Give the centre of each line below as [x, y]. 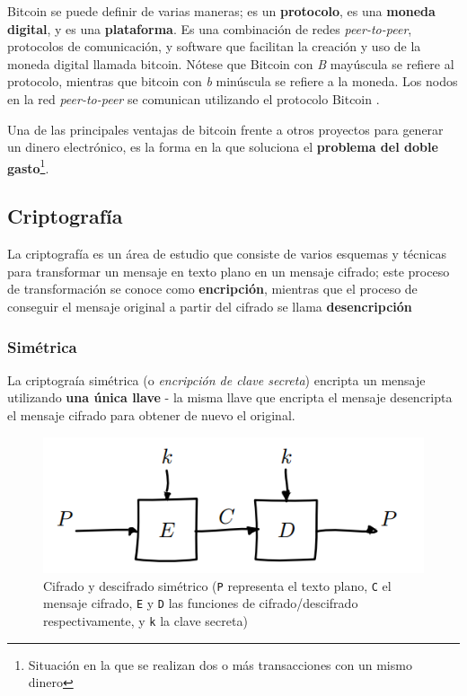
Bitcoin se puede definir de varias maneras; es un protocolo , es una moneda [221, 11]
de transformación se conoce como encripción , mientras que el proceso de [212, 289]
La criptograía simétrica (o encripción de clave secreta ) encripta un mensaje [216, 379]
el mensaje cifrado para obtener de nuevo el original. [151, 414]
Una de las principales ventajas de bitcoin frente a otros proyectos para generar [225, 129]
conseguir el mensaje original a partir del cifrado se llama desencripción [210, 306]
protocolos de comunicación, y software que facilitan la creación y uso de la [214, 46]
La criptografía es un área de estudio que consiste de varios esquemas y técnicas [227, 254]
